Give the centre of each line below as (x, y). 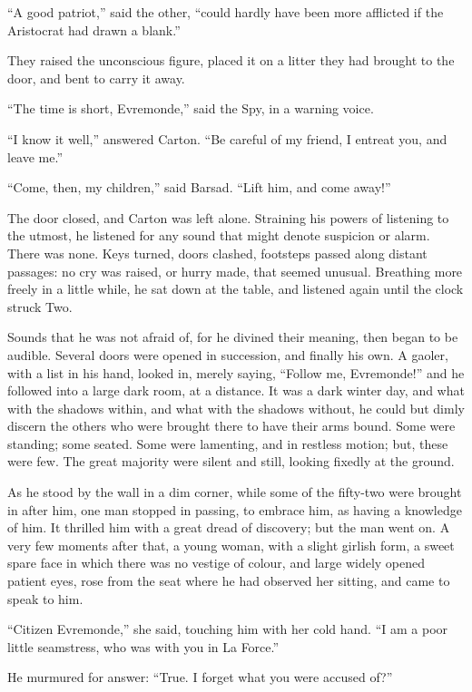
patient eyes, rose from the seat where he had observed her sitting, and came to (229, 581)
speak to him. (45, 598)
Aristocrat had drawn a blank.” (94, 29)
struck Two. (40, 306)
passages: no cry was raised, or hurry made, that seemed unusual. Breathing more (235, 271)
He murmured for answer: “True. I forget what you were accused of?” (200, 677)
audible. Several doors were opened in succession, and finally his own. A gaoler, (228, 354)
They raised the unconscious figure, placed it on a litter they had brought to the (231, 60)
